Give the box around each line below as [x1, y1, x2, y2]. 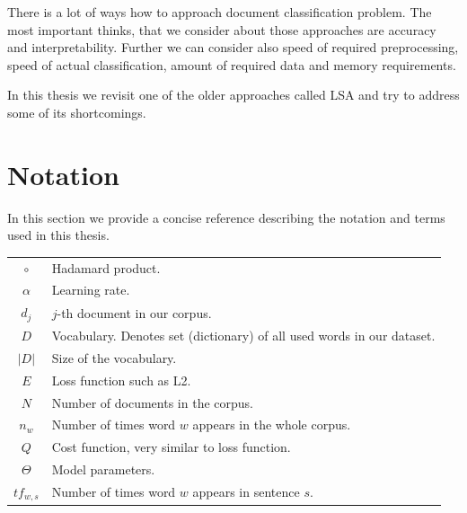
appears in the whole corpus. [192, 415, 351, 434]
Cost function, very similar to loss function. [51, 438, 291, 456]
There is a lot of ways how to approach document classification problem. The [7, 3, 432, 21]
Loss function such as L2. [51, 370, 191, 389]
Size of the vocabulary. [51, 348, 177, 367]
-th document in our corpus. [57, 303, 212, 322]
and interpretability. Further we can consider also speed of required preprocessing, [7, 38, 459, 57]
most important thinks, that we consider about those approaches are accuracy [7, 20, 436, 39]
